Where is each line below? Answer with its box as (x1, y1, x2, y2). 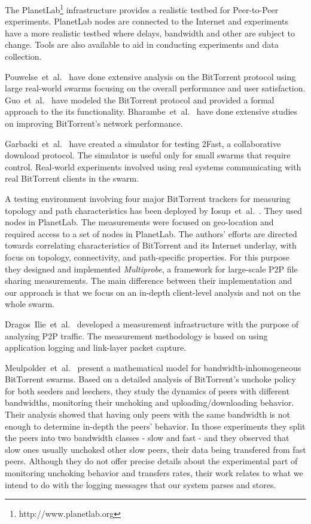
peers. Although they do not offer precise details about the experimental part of (5, 455, 298, 467)
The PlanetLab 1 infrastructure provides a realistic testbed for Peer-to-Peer (5, 2, 279, 16)
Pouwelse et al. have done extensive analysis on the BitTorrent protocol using (5, 70, 296, 82)
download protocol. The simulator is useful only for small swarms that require (5, 149, 291, 161)
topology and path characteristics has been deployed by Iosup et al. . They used (5, 204, 303, 216)
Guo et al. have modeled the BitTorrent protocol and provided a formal (5, 93, 275, 106)
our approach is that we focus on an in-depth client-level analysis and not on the (5, 286, 301, 298)
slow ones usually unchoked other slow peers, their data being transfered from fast (5, 443, 306, 455)
